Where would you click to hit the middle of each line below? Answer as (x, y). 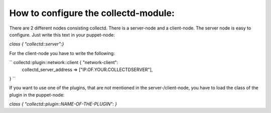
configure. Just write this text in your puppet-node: (62, 34)
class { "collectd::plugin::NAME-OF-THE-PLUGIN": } (63, 104)
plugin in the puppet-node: (37, 94)
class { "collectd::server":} (37, 44)
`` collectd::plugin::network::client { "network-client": (64, 62)
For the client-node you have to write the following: (62, 53)
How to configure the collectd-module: (92, 13)
